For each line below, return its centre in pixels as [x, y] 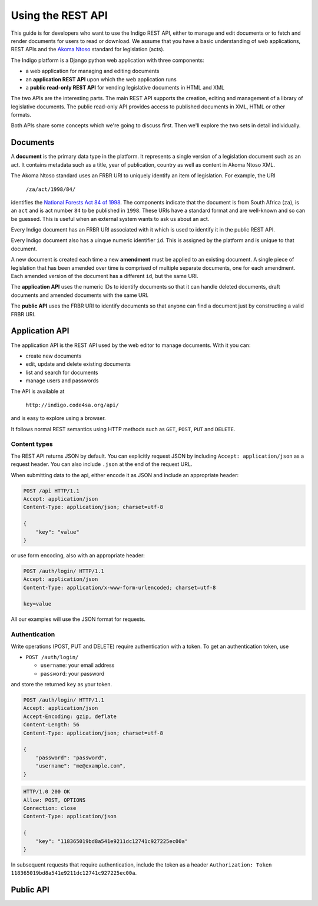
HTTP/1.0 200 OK [47, 792]
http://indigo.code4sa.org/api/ [72, 405]
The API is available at [38, 391]
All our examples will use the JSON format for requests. [78, 619]
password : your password [72, 673]
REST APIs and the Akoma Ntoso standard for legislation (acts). [88, 49]
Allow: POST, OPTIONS [54, 800]
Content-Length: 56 [51, 725]
